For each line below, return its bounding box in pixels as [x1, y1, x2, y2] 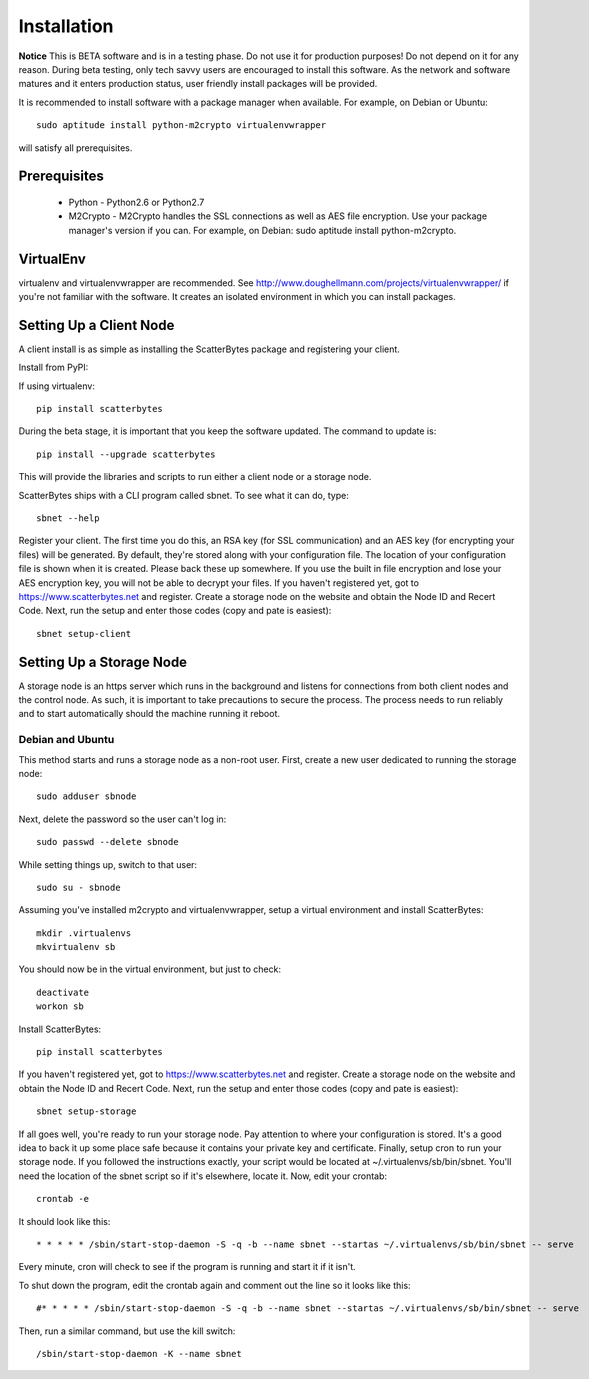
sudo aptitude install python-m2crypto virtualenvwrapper [36, 120, 327, 131]
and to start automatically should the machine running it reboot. [18, 708, 280, 720]
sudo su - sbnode [36, 881, 121, 893]
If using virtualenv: [18, 380, 95, 392]
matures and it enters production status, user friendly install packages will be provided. [18, 78, 378, 90]
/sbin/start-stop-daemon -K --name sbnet [36, 1348, 242, 1359]
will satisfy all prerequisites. [18, 141, 133, 154]
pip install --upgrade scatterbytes [36, 448, 216, 460]
